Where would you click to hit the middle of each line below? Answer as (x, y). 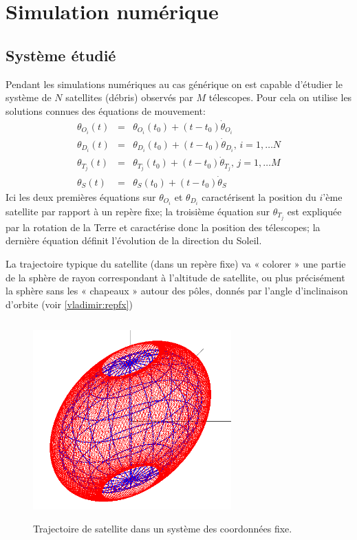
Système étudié (61, 55)
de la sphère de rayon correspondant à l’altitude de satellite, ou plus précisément (175, 277)
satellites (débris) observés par (129, 97)
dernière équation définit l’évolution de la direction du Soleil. (134, 240)
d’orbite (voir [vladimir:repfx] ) (69, 304)
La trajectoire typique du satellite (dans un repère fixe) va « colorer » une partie (176, 264)
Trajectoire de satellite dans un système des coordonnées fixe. (163, 528)
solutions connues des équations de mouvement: (106, 110)
